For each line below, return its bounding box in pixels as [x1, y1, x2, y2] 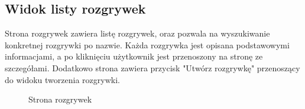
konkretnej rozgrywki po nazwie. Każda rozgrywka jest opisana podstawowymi [5, 38, 290, 51]
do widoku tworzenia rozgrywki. [5, 73, 120, 85]
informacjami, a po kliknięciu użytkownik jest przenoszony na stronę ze [5, 50, 263, 62]
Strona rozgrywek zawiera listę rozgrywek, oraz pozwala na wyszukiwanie [5, 27, 270, 39]
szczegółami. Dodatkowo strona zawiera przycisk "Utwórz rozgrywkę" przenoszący [5, 61, 300, 74]
